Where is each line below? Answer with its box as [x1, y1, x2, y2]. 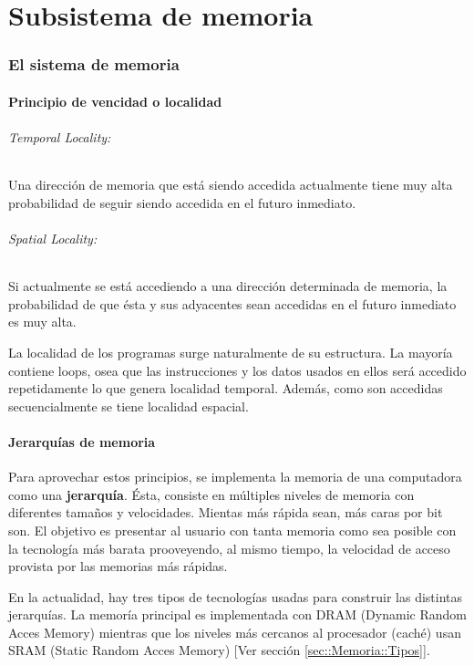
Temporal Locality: [8, 128, 111, 146]
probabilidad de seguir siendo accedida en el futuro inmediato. [8, 193, 356, 212]
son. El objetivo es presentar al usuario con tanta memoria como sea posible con [8, 520, 457, 539]
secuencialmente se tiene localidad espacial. [8, 396, 249, 415]
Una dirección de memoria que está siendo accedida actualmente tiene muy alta [8, 175, 453, 194]
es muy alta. [8, 312, 77, 331]
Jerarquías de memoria [8, 432, 156, 451]
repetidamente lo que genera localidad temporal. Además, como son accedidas [8, 379, 443, 398]
